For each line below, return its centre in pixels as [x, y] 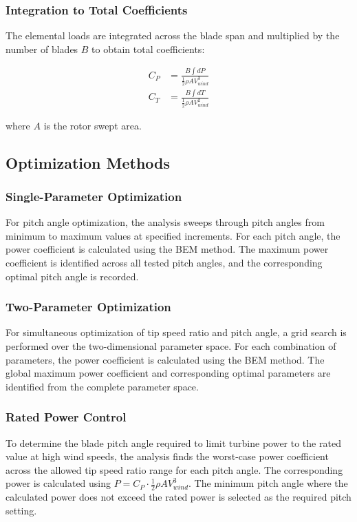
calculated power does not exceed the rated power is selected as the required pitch [178, 497]
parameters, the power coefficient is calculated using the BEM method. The [165, 359]
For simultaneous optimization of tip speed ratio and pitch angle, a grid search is [176, 332]
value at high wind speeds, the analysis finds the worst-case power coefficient [167, 456]
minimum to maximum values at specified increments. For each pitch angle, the [173, 235]
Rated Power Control [66, 417]
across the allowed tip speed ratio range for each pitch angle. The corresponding [174, 469]
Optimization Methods [88, 162]
